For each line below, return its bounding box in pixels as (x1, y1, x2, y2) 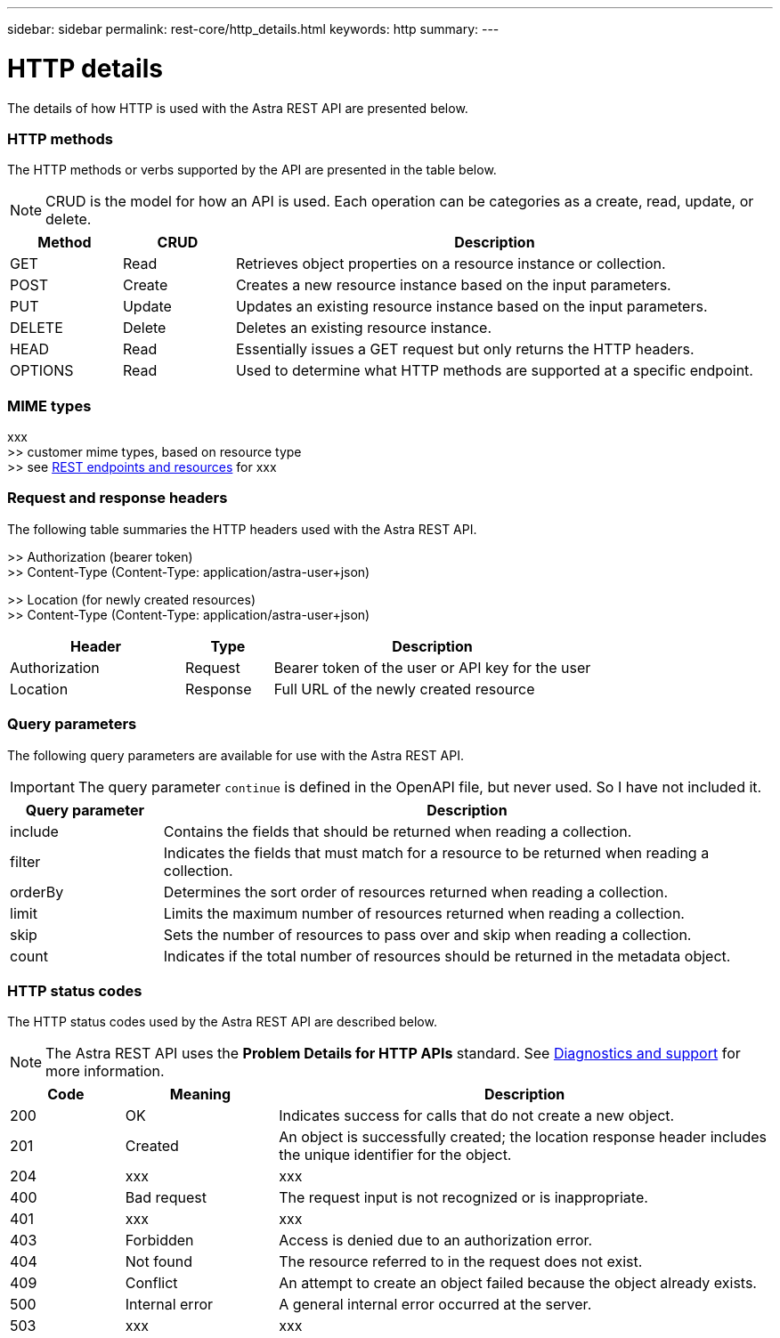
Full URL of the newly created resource (273, 679, 535, 698)
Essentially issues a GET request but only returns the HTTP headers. (235, 340, 695, 359)
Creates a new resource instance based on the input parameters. (235, 276, 671, 295)
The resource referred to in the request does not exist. (279, 1253, 643, 1271)
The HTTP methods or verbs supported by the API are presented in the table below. (7, 162, 497, 178)
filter (10, 852, 41, 871)
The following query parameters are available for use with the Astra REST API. (7, 747, 464, 763)
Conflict (125, 1274, 178, 1293)
